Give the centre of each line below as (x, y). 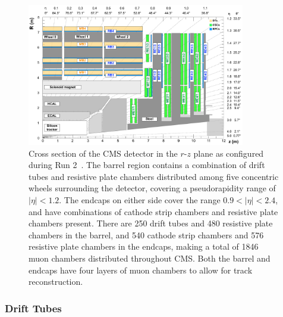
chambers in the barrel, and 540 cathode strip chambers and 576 (146, 234)
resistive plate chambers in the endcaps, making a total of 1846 (144, 246)
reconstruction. (56, 282)
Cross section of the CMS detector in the (103, 153)
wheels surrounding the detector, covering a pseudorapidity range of (152, 188)
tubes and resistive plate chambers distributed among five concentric (154, 176)
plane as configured (229, 153)
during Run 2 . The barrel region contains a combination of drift (147, 165)
